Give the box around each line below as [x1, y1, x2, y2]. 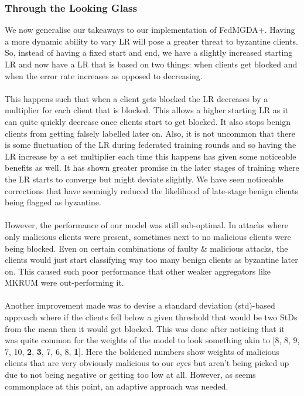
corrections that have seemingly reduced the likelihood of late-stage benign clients [5, 184, 298, 197]
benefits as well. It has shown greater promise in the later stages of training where [5, 161, 299, 174]
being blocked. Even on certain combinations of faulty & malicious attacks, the [5, 242, 288, 254]
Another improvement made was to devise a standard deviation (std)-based [5, 299, 275, 312]
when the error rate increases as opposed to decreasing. [5, 69, 203, 82]
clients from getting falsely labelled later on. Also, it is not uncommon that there [5, 127, 295, 139]
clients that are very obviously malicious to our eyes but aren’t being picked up [5, 357, 289, 369]
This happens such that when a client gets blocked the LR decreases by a [5, 92, 268, 104]
